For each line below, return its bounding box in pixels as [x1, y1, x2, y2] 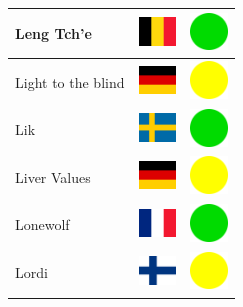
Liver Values [15, 166, 91, 187]
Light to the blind [15, 71, 125, 92]
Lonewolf [15, 214, 70, 235]
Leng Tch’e [15, 22, 92, 43]
